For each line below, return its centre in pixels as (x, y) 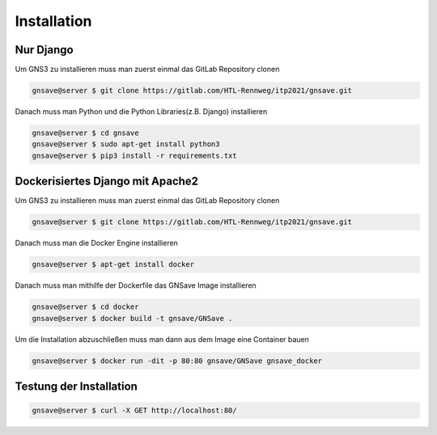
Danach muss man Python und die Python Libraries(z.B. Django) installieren (141, 112)
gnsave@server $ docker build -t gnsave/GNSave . (132, 318)
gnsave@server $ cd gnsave (85, 133)
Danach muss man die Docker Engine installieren (96, 243)
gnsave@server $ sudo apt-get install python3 (126, 144)
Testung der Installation (76, 386)
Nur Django (44, 50)
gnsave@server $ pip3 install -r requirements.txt (135, 155)
